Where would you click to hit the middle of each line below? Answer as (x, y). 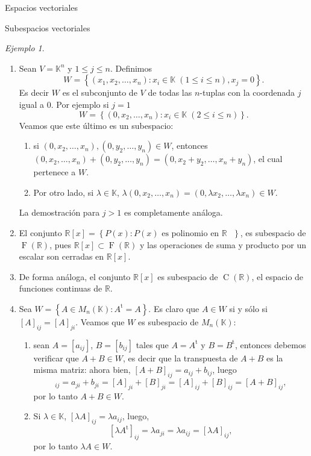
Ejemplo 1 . (25, 48)
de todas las (170, 92)
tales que (152, 344)
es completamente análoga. (173, 212)
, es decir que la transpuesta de (180, 358)
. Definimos (131, 68)
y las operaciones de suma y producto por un (223, 244)
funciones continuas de (61, 288)
